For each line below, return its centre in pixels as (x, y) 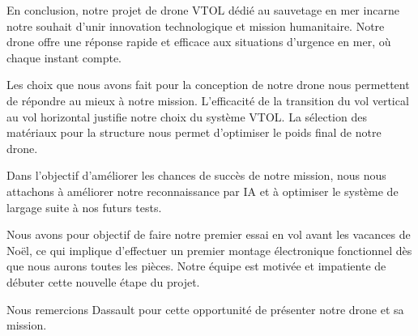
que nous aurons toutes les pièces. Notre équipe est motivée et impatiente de (196, 266)
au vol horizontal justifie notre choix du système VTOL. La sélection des (187, 116)
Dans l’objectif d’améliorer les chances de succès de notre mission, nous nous (196, 175)
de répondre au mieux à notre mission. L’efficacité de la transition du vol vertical (208, 100)
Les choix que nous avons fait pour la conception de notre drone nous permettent (208, 85)
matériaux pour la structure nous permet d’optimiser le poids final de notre (194, 132)
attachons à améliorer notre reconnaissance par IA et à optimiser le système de (203, 191)
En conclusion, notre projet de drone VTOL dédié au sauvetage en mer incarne (203, 10)
